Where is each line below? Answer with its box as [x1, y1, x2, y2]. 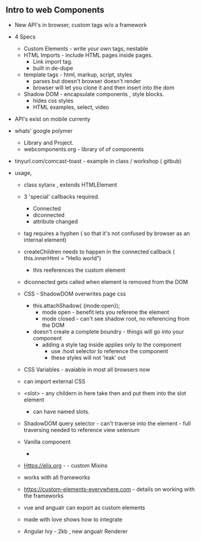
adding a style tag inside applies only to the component [42, 341, 181, 348]
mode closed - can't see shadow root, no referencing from [42, 315, 190, 322]
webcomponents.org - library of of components [23, 145, 144, 152]
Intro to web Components [5, 5, 104, 15]
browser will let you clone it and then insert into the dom [32, 84, 175, 91]
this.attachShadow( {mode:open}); [32, 302, 120, 309]
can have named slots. [32, 408, 90, 415]
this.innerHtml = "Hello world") [23, 254, 101, 262]
